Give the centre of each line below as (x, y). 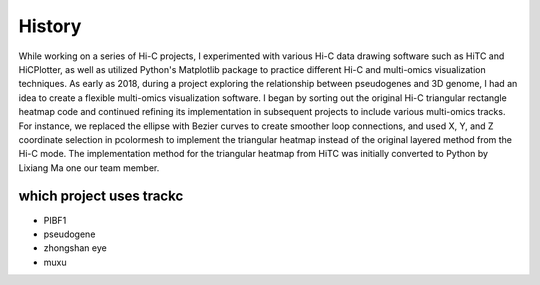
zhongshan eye (75, 248)
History (50, 26)
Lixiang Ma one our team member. (89, 167)
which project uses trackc (101, 196)
